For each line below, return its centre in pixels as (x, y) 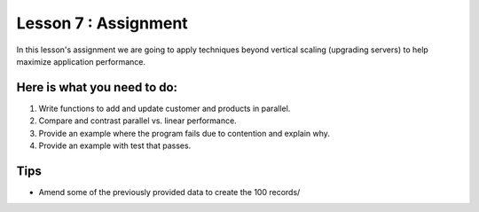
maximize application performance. (81, 61)
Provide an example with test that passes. (115, 145)
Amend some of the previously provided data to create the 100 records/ (169, 192)
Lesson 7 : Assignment (102, 23)
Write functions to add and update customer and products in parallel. (165, 108)
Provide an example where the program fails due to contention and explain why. (184, 133)
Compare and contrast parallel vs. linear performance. (137, 121)
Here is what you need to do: (97, 87)
